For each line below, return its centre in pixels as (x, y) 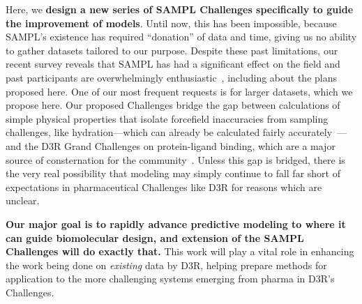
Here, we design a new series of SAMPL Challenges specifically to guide (180, 9)
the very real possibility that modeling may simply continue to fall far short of (173, 173)
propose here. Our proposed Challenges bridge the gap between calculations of (173, 105)
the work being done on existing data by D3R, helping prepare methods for (166, 265)
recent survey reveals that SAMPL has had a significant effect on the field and (173, 64)
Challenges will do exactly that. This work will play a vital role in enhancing (180, 251)
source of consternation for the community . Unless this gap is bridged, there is (175, 159)
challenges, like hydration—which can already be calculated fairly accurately (169, 132)
